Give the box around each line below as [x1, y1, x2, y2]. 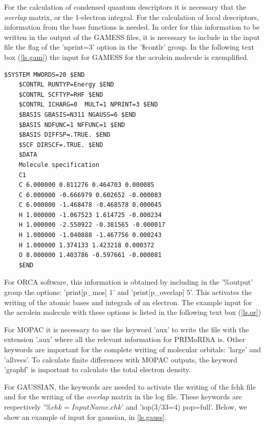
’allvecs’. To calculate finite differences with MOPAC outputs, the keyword [4, 354, 237, 365]
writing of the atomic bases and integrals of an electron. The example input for [4, 296, 252, 307]
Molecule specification [18, 161, 100, 168]
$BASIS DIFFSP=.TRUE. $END [18, 131, 111, 139]
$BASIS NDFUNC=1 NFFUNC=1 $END [18, 121, 125, 129]
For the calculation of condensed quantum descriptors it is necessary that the [4, 2, 246, 12]
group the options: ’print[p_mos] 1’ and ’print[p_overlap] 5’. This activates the [4, 287, 252, 297]
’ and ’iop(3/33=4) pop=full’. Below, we [121, 401, 247, 412]
